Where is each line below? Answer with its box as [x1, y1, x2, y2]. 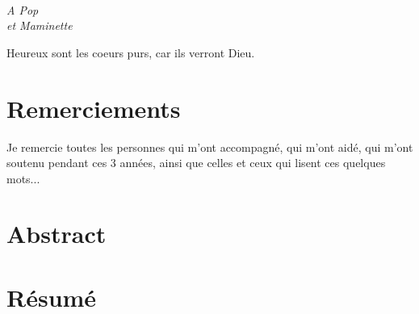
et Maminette [6, 17, 73, 34]
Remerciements [6, 91, 181, 124]
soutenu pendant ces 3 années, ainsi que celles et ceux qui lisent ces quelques [6, 154, 386, 171]
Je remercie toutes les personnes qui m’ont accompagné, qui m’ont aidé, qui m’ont [6, 138, 413, 155]
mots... [6, 170, 40, 186]
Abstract [6, 217, 107, 250]
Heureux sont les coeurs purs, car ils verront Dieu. [6, 44, 255, 61]
